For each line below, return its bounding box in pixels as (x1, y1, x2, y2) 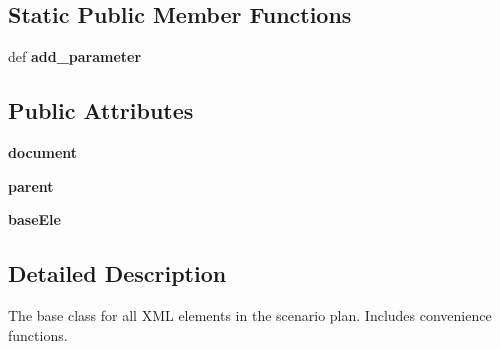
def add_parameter (8, 46, 142, 67)
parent (8, 175, 54, 196)
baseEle (8, 209, 61, 230)
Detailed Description (8, 258, 227, 289)
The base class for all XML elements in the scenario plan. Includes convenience (8, 304, 492, 325)
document (8, 142, 78, 162)
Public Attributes (8, 95, 194, 126)
